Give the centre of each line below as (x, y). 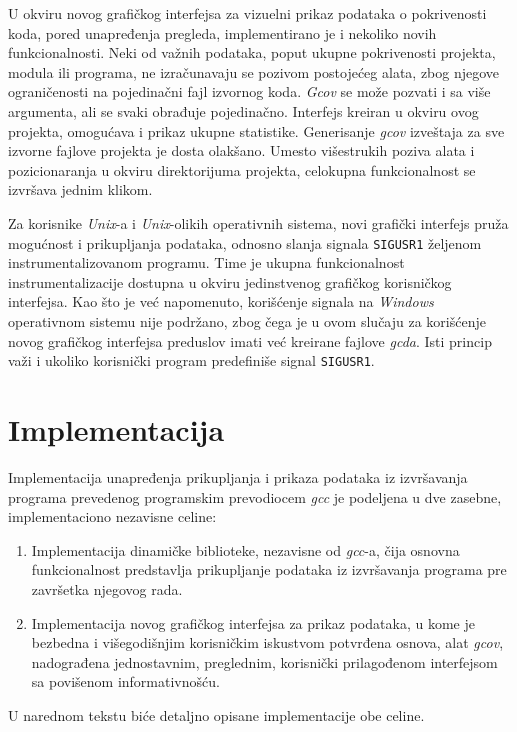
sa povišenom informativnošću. (125, 681)
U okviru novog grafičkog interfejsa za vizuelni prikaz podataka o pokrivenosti (247, 13)
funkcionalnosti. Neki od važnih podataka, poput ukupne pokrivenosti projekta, (252, 52)
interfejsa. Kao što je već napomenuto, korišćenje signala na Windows (221, 301)
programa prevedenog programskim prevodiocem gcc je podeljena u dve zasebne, (255, 496)
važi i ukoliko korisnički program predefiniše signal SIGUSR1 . (191, 360)
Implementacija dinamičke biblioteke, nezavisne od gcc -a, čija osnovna (245, 549)
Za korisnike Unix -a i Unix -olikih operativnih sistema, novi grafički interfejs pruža (258, 222)
